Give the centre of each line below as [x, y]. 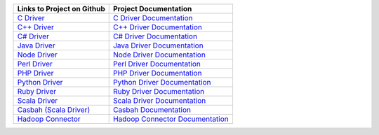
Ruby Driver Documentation [159, 91]
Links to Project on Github [61, 9]
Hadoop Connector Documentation [171, 119]
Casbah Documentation [152, 110]
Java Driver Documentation [158, 45]
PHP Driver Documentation [157, 73]
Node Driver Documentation [159, 55]
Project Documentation [152, 9]
